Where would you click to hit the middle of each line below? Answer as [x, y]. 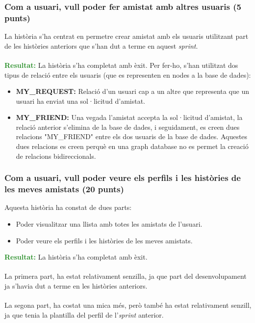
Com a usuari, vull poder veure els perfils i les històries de [123, 178]
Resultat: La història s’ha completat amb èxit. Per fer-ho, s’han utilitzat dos [121, 65]
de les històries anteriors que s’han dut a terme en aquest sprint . [101, 45]
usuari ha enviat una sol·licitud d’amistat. [80, 101]
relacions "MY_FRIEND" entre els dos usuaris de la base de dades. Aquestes [132, 136]
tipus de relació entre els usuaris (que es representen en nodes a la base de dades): [128, 74]
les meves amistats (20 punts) [64, 189]
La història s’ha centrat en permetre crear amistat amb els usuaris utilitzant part [127, 36]
